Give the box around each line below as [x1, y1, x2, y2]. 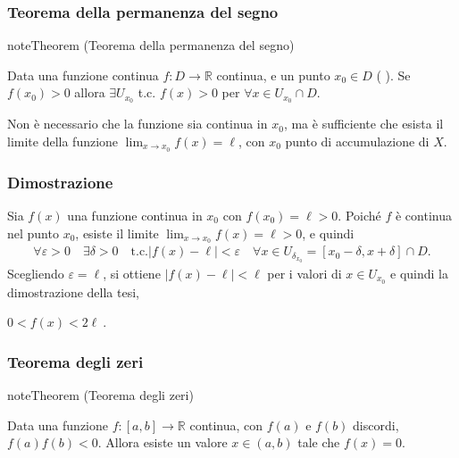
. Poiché [338, 205, 381, 224]
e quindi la [390, 264, 449, 282]
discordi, [353, 415, 399, 434]
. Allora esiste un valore [97, 433, 228, 452]
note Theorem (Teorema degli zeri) [7, 386, 194, 404]
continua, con [189, 415, 263, 434]
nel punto [7, 223, 59, 242]
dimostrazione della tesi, [7, 282, 139, 301]
